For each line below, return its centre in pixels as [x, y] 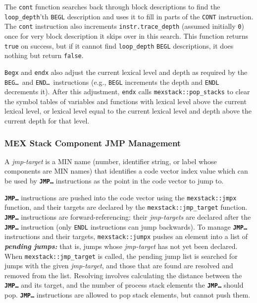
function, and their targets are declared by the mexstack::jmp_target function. [126, 207]
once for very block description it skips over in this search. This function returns [126, 35]
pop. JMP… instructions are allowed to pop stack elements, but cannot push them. [128, 295]
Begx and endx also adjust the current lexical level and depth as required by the [126, 72]
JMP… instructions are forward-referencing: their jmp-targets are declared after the [128, 217]
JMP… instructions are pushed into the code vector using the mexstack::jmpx [121, 197]
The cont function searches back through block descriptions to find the [112, 6]
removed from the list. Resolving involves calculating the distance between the [123, 275]
